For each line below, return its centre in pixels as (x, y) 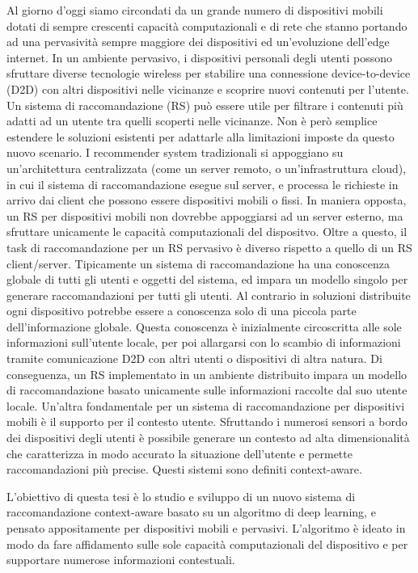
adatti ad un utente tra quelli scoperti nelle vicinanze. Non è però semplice (192, 121)
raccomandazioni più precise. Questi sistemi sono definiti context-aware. (184, 469)
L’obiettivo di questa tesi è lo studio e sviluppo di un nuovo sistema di (181, 496)
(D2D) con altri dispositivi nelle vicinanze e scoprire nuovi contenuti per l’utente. (208, 88)
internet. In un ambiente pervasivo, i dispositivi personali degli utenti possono (200, 57)
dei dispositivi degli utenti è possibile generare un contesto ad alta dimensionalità (208, 438)
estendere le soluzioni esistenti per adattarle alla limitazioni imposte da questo (201, 136)
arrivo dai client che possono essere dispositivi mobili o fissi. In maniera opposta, (207, 200)
